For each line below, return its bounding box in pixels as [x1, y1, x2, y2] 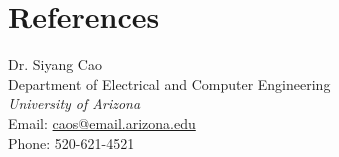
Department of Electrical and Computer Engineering [8, 73, 331, 94]
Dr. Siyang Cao [8, 54, 102, 75]
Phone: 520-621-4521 [8, 132, 135, 153]
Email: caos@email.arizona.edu [8, 112, 196, 133]
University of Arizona [8, 93, 141, 114]
